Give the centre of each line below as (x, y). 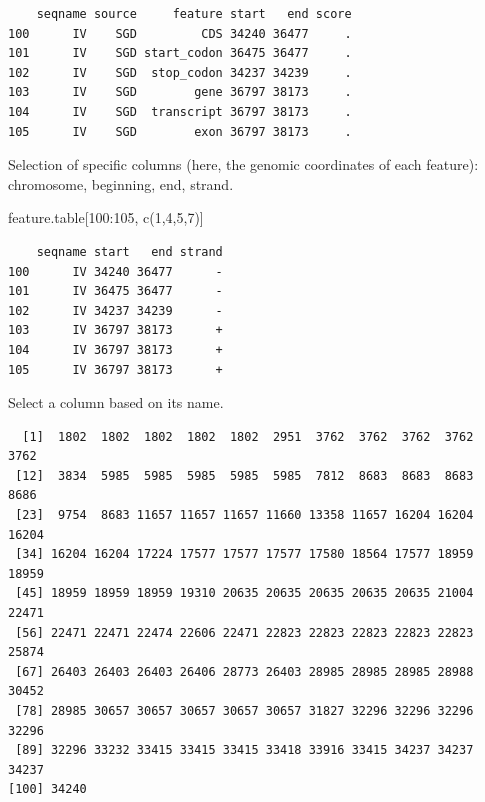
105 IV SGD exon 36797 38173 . (180, 131)
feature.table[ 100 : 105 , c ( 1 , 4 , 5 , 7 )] (106, 217)
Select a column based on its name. (116, 402)
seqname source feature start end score (194, 14)
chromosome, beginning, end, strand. (121, 183)
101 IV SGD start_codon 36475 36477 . (180, 53)
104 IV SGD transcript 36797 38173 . (180, 111)
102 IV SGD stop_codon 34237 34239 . (180, 72)
